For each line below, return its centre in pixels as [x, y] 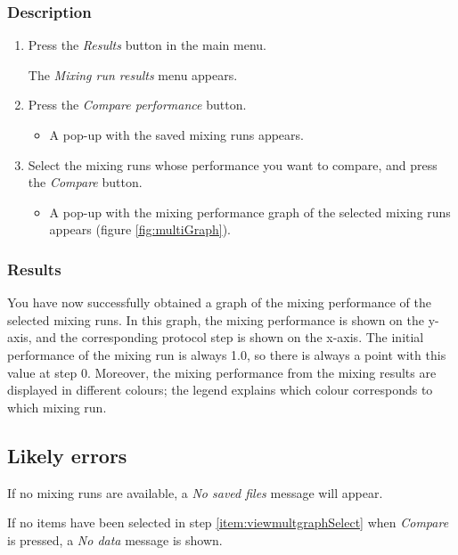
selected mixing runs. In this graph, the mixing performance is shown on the [216, 319]
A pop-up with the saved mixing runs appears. [176, 135]
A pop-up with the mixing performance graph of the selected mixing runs [250, 212]
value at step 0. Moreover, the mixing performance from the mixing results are [222, 372]
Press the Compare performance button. [137, 105]
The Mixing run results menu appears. [133, 74]
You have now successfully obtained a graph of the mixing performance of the [219, 302]
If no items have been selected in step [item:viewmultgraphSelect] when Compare [228, 522]
